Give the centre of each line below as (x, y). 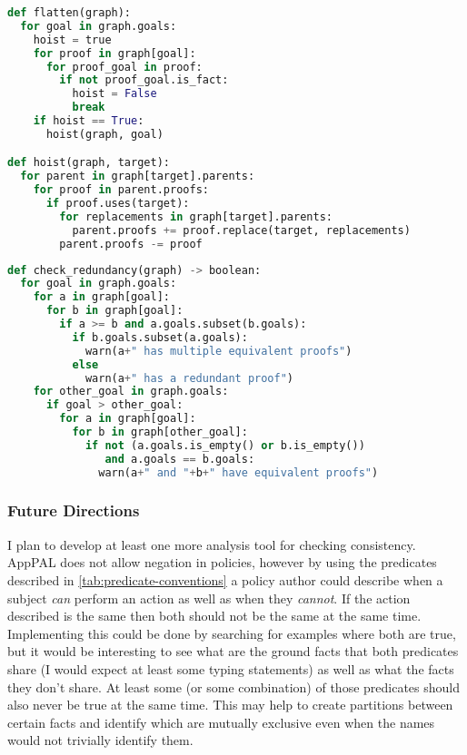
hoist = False (114, 94)
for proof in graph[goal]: (114, 53)
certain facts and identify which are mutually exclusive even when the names (221, 722)
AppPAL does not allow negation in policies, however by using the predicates (222, 562)
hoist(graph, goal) (104, 134)
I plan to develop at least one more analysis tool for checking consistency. (212, 544)
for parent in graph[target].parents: (138, 176)
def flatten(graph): (70, 13)
